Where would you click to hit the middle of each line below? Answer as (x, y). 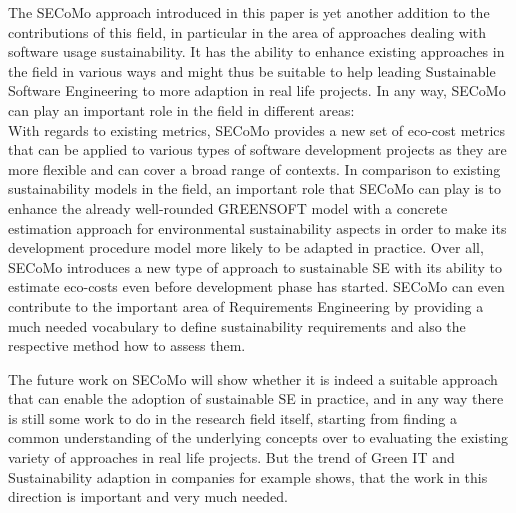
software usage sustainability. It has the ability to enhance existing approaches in (256, 51)
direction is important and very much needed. (148, 496)
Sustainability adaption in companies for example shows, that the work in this (248, 476)
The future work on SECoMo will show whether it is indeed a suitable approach (253, 378)
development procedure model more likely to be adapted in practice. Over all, (246, 247)
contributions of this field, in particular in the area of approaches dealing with (247, 31)
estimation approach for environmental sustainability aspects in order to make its (257, 227)
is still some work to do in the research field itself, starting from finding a (233, 417)
